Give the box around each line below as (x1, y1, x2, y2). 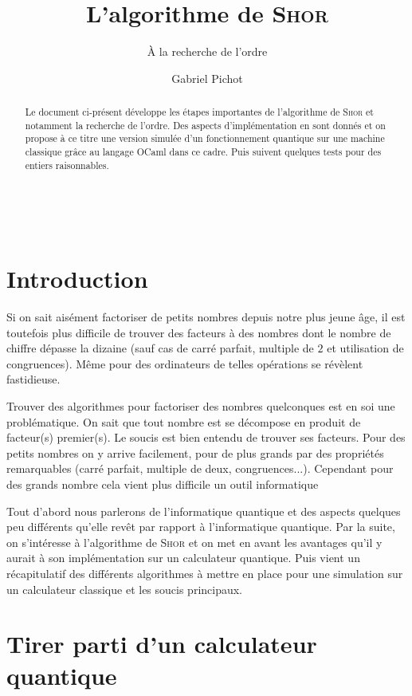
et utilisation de (327, 340, 404, 356)
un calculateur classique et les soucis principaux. (6, 580, 243, 597)
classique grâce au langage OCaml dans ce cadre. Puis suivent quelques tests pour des (25, 145, 382, 159)
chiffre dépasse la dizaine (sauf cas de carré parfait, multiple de (6, 340, 314, 356)
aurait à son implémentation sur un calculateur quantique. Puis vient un (6, 549, 360, 566)
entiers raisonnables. (25, 158, 109, 171)
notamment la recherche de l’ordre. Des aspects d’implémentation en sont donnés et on (25, 118, 386, 132)
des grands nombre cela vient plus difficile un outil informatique (6, 476, 319, 493)
